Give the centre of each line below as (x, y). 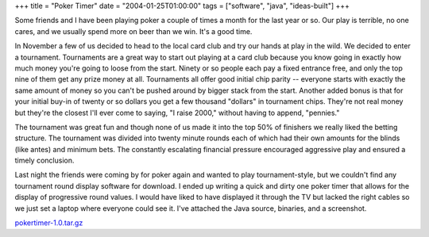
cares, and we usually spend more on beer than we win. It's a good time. (133, 31)
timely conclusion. (44, 161)
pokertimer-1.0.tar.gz (49, 223)
